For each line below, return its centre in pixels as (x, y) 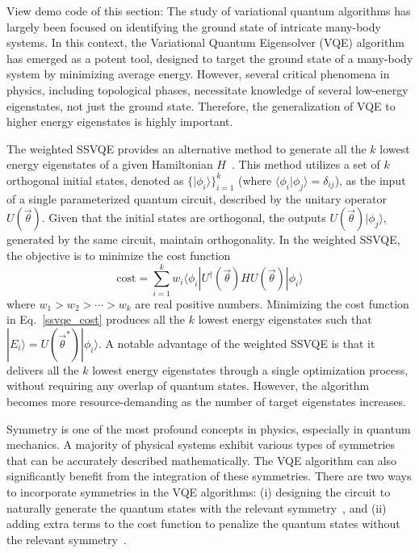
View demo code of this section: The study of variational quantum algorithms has (209, 10)
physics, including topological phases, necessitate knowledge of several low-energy (207, 89)
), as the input (370, 180)
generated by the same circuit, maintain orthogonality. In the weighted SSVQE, (203, 239)
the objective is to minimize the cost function (119, 255)
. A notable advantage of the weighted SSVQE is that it (237, 343)
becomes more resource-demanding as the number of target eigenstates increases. (206, 402)
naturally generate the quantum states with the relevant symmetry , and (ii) (197, 507)
